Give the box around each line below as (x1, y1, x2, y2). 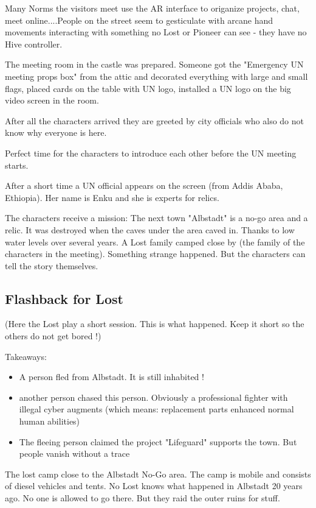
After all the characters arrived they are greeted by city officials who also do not (5, 114, 304, 127)
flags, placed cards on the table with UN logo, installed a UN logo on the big (5, 82, 291, 94)
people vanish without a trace (19, 447, 130, 460)
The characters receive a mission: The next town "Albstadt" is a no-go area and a (5, 211, 308, 224)
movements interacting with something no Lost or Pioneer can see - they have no (5, 26, 307, 38)
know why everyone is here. (5, 126, 107, 139)
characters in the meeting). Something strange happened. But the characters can (5, 247, 306, 260)
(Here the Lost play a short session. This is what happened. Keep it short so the (5, 317, 304, 330)
